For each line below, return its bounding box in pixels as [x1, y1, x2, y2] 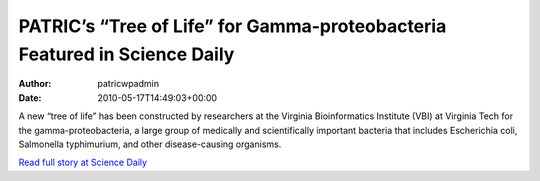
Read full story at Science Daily [18, 156, 148, 169]
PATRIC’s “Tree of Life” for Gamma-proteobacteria [18, 15, 447, 37]
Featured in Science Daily [18, 43, 235, 65]
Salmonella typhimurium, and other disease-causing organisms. [18, 138, 282, 150]
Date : [18, 91, 42, 104]
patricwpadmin [97, 78, 160, 90]
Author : [18, 78, 52, 90]
